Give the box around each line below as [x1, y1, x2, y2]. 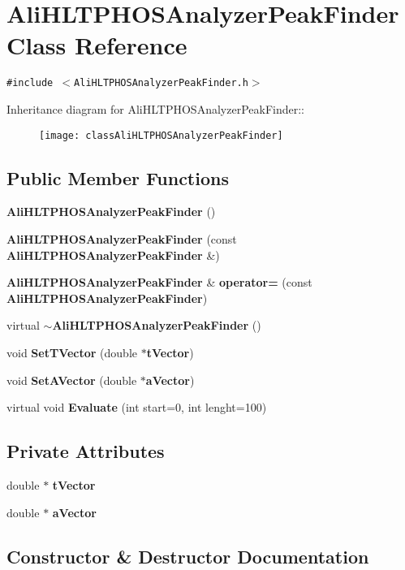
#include [6, 77, 54, 89]
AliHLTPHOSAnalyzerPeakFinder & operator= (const [6, 274, 312, 291]
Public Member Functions [6, 165, 229, 190]
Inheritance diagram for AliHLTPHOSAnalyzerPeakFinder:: [6, 100, 304, 117]
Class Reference [6, 28, 187, 62]
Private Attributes [6, 438, 165, 464]
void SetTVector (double [6, 343, 138, 361]
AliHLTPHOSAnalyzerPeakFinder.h [74, 77, 248, 89]
